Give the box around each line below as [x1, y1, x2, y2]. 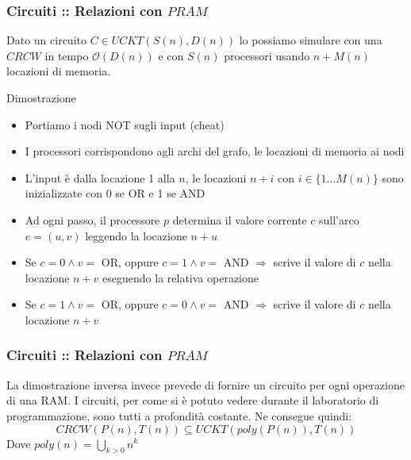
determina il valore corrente [172, 211, 307, 228]
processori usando [224, 47, 310, 63]
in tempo [44, 47, 89, 63]
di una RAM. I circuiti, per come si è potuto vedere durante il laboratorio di [6, 392, 379, 408]
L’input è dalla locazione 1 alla [25, 169, 175, 186]
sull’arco [319, 211, 359, 228]
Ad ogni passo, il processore [25, 211, 160, 228]
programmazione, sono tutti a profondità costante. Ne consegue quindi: [6, 407, 352, 424]
